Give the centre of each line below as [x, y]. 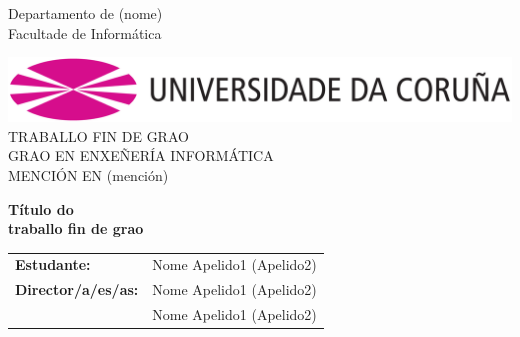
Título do [41, 208]
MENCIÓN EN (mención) [88, 174]
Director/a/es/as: [77, 289]
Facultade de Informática [85, 32]
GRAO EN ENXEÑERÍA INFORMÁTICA [141, 155]
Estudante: [53, 264]
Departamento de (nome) [85, 13]
